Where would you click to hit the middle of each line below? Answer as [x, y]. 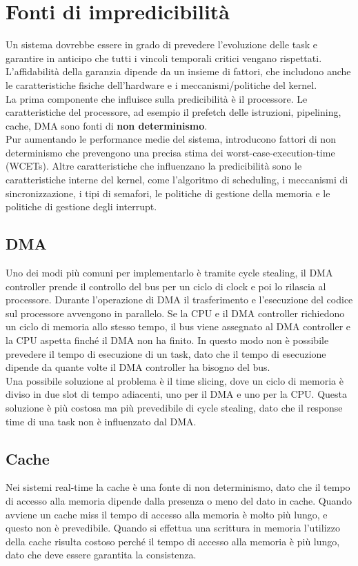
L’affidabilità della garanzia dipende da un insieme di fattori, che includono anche [178, 71]
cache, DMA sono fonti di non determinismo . [107, 125]
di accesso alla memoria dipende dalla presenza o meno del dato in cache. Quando [179, 500]
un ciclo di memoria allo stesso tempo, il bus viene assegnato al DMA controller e [178, 326]
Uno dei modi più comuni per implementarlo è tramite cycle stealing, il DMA [169, 273]
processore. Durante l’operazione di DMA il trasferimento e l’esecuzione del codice [179, 300]
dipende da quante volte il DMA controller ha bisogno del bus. [138, 367]
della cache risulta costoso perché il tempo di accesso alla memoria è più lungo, [173, 541]
